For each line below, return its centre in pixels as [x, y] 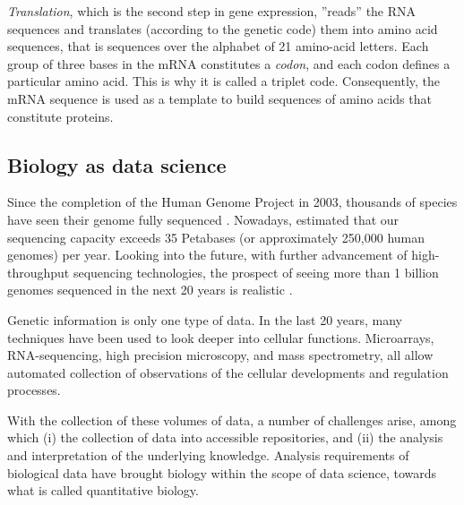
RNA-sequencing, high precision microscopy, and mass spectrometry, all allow [220, 355]
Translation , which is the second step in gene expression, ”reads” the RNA [212, 11]
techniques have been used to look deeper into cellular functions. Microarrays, [221, 337]
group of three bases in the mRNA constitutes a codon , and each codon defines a [229, 63]
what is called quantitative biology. [103, 490]
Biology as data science [117, 164]
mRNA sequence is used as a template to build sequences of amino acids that [219, 98]
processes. [34, 390]
